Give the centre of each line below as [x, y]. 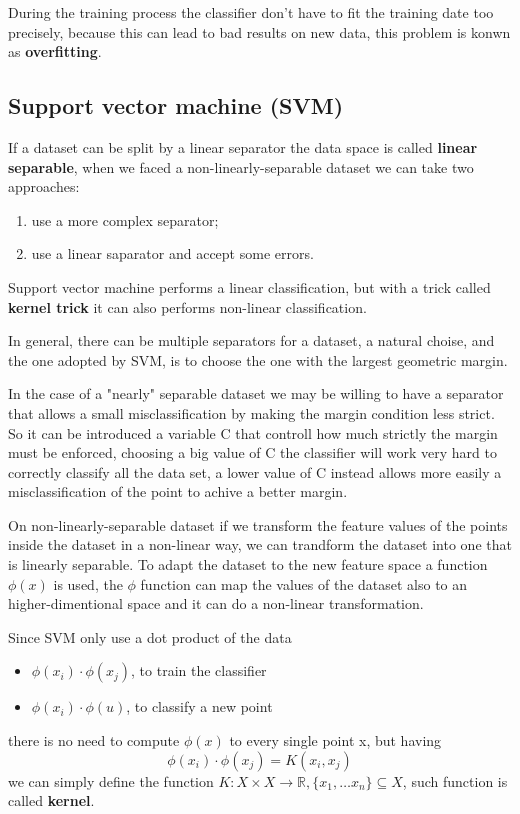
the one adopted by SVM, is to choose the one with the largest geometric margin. [258, 359]
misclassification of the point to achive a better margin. [178, 491]
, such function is [455, 780]
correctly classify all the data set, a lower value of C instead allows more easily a [255, 471]
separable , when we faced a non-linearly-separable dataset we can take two [241, 166]
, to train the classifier [199, 670]
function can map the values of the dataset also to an [304, 583]
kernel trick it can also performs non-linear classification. [187, 306]
